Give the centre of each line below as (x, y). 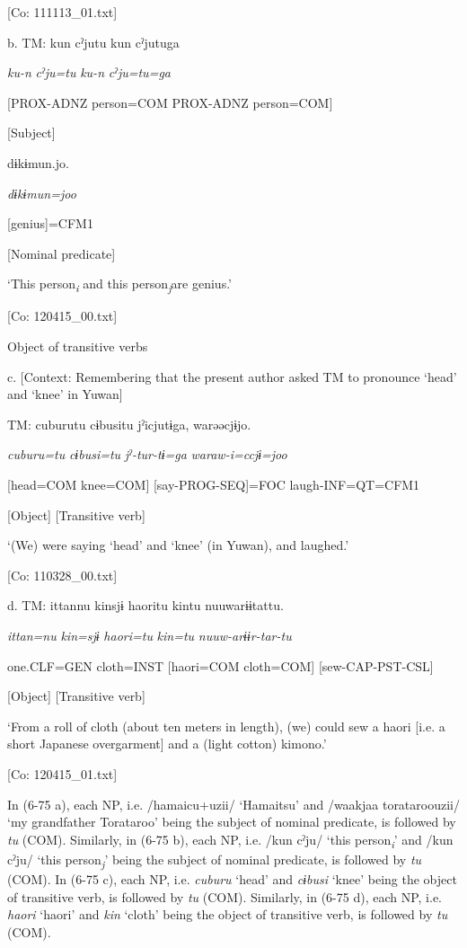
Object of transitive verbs (78, 346)
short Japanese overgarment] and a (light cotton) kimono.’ (167, 744)
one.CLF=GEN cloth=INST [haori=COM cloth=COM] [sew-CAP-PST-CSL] (220, 665)
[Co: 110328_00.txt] (62, 575)
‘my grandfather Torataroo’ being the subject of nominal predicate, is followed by (232, 822)
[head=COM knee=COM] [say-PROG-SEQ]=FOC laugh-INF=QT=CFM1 (214, 485)
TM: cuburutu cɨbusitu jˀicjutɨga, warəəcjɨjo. (129, 424)
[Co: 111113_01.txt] (62, 12)
